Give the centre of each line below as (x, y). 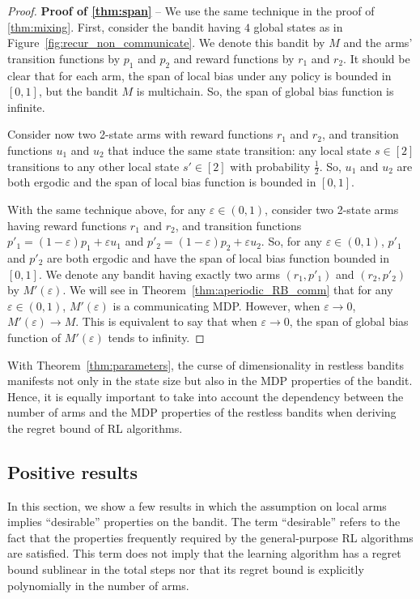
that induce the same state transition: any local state (240, 150)
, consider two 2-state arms (332, 209)
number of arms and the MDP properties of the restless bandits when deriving (202, 412)
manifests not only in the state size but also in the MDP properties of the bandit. (210, 381)
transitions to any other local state (93, 166)
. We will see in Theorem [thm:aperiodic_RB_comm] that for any (228, 290)
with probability (270, 166)
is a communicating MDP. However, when (216, 305)
